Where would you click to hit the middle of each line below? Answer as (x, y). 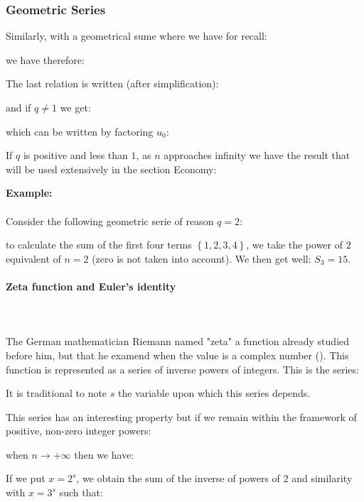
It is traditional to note (57, 393)
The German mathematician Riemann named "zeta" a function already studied (178, 341)
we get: (75, 107)
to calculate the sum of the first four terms (99, 245)
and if (18, 107)
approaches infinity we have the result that (257, 155)
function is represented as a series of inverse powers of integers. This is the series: (182, 369)
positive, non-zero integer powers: (79, 431)
